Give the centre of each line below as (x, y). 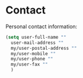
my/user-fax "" (29, 65)
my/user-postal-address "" (44, 48)
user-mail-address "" (37, 43)
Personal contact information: (41, 26)
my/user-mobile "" (34, 53)
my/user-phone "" (32, 59)
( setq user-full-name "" (36, 37)
